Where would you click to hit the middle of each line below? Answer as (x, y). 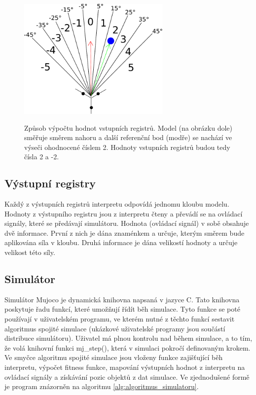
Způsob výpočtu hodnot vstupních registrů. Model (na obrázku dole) (128, 127)
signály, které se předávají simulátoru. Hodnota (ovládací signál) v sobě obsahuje (127, 223)
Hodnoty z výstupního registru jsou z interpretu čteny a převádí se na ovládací (124, 213)
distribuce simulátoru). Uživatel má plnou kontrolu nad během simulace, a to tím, (128, 338)
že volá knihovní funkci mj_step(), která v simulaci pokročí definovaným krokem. (128, 347)
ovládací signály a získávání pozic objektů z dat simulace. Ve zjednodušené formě (127, 377)
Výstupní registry (50, 183)
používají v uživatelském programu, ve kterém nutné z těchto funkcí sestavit (120, 319)
